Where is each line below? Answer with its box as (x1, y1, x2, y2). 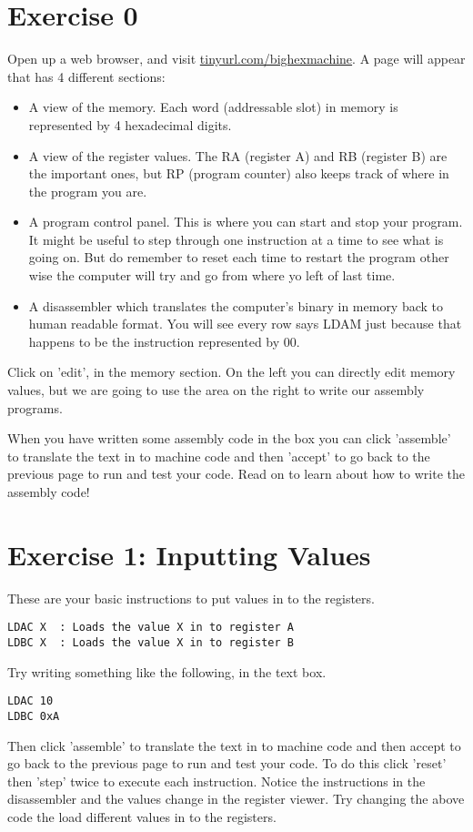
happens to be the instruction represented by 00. (28, 331, 300, 350)
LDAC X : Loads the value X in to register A (7, 621, 294, 634)
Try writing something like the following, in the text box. (7, 662, 327, 681)
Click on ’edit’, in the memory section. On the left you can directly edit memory (7, 362, 456, 381)
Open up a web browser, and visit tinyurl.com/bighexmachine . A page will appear (7, 49, 466, 68)
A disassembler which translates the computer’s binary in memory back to (28, 296, 444, 315)
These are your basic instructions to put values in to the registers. (7, 588, 375, 607)
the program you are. (28, 181, 147, 200)
